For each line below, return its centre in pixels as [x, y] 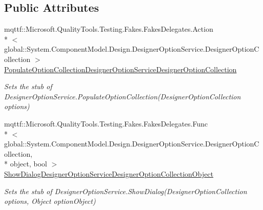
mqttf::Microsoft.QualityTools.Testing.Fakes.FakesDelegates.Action [109, 29]
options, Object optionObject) [50, 201]
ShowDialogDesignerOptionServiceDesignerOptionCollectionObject [109, 173]
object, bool [29, 164]
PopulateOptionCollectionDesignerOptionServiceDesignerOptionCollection [120, 69]
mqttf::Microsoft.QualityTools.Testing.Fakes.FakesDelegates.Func [106, 123]
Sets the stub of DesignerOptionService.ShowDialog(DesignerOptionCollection [126, 191]
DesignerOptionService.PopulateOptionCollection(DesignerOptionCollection [123, 96]
